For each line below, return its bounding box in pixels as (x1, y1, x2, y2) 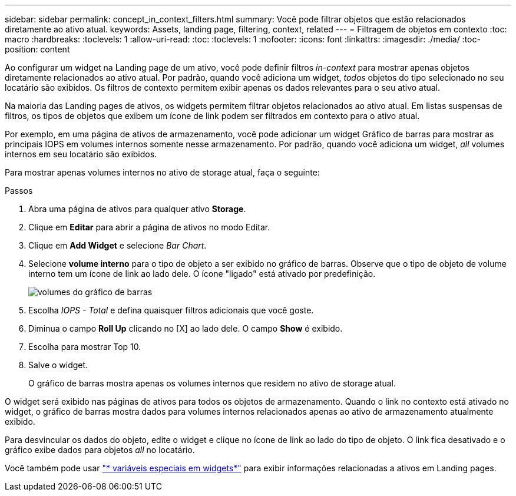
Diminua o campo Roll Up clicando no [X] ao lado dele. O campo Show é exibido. (28, 323, 343, 333)
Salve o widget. (28, 360, 88, 370)
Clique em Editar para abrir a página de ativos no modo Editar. (28, 222, 270, 232)
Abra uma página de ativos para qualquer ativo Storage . (28, 204, 246, 214)
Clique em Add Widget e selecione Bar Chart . (28, 240, 207, 250)
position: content (5, 44, 70, 54)
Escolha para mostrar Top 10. (28, 342, 141, 352)
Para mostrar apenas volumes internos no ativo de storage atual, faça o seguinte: (5, 167, 320, 177)
